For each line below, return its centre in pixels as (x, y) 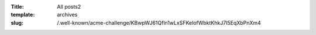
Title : (18, 7)
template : (23, 15)
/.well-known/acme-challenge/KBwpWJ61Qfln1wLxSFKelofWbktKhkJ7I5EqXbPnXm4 (159, 22)
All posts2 (69, 7)
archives (67, 15)
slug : (17, 22)
